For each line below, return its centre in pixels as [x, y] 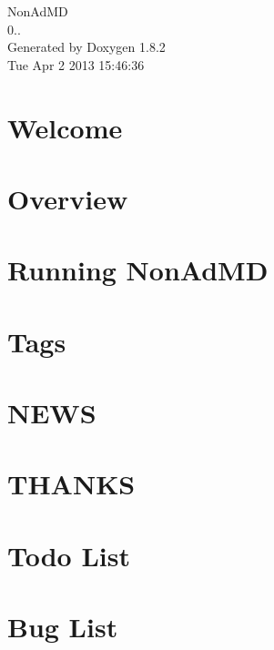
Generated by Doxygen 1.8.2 [86, 47]
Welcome [65, 127]
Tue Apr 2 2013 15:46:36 [76, 64]
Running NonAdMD [138, 270]
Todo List [69, 555]
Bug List [63, 627]
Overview [68, 198]
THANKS [71, 484]
